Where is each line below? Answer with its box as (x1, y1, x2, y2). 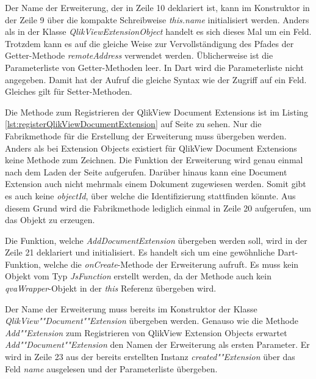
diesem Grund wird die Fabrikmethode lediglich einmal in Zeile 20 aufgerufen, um (5, 201, 311, 214)
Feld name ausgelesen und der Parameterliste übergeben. (5, 362, 218, 375)
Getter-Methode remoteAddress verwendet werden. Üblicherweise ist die (5, 49, 273, 62)
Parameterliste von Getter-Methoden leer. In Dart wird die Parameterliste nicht (5, 61, 304, 73)
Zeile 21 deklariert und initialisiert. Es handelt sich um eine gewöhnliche (5, 246, 275, 259)
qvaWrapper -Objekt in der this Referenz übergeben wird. (5, 282, 217, 295)
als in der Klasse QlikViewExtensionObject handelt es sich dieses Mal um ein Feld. (5, 25, 312, 38)
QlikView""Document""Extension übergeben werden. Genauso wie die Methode (5, 314, 298, 327)
